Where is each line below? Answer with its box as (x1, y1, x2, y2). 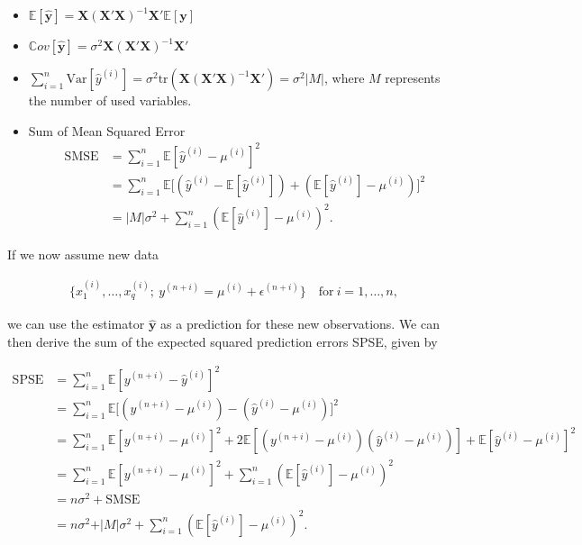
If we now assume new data (7, 245, 159, 264)
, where (324, 68, 365, 86)
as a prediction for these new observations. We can (160, 314, 440, 333)
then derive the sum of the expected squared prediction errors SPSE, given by (7, 332, 438, 350)
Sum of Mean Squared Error (28, 121, 186, 140)
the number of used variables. (28, 91, 192, 109)
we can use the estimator (7, 314, 145, 333)
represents (385, 68, 441, 86)
